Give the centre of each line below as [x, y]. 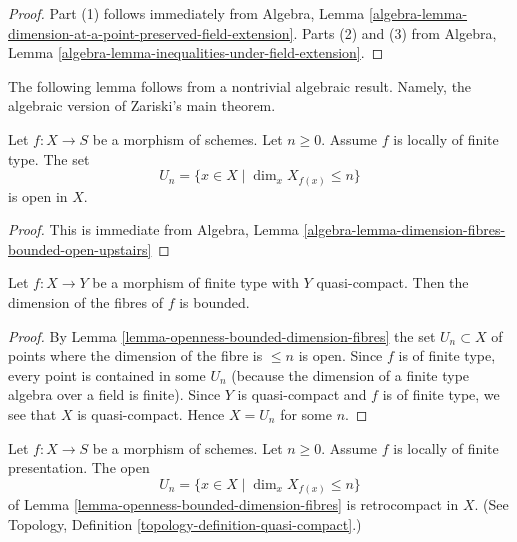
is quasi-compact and [302, 394]
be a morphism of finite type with [195, 282]
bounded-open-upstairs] [80, 248]
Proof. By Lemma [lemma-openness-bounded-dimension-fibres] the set [222, 335]
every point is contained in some [107, 374]
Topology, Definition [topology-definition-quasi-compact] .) [185, 523]
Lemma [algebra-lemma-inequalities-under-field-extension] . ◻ [196, 52]
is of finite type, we [441, 394]
